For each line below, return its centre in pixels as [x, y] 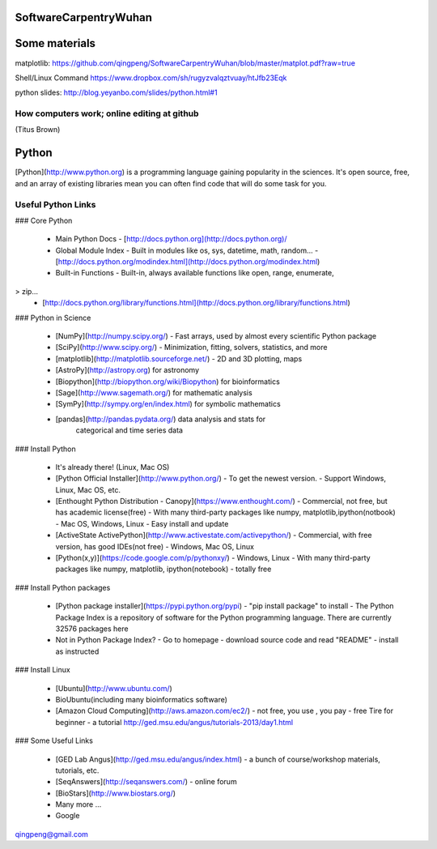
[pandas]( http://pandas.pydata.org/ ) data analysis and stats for [161, 419]
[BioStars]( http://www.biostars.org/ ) [116, 793]
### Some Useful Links [54, 740]
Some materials [55, 43]
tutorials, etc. [77, 770]
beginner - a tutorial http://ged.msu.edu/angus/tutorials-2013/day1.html [174, 722]
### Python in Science [53, 318]
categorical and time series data [129, 430]
